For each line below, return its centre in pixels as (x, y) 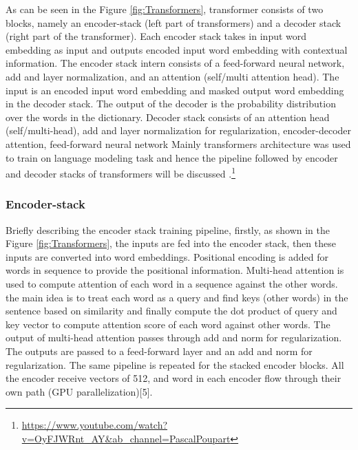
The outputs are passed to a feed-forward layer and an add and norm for (159, 351)
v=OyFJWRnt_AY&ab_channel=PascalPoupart (126, 438)
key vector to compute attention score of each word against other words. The (168, 324)
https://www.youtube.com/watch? (95, 425)
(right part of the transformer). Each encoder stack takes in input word (156, 36)
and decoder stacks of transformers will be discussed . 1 (120, 172)
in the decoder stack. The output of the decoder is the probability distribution (171, 104)
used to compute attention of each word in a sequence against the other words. (172, 283)
